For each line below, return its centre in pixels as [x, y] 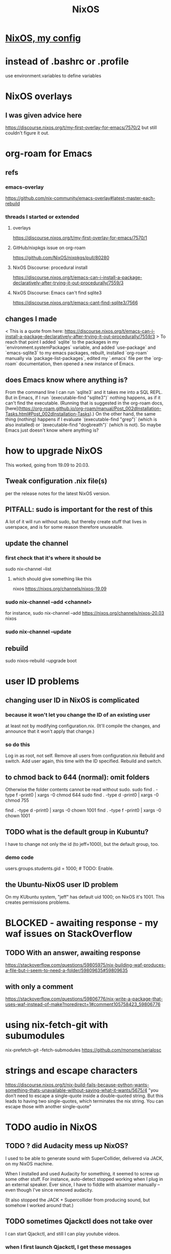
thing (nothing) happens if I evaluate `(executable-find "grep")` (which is [81, 419]
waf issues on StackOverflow [69, 934]
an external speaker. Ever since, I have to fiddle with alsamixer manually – [82, 1184]
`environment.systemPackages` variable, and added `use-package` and [81, 348]
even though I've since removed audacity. [49, 1190]
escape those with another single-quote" [48, 1106]
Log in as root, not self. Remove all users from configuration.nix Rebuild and [85, 756]
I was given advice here [44, 115]
